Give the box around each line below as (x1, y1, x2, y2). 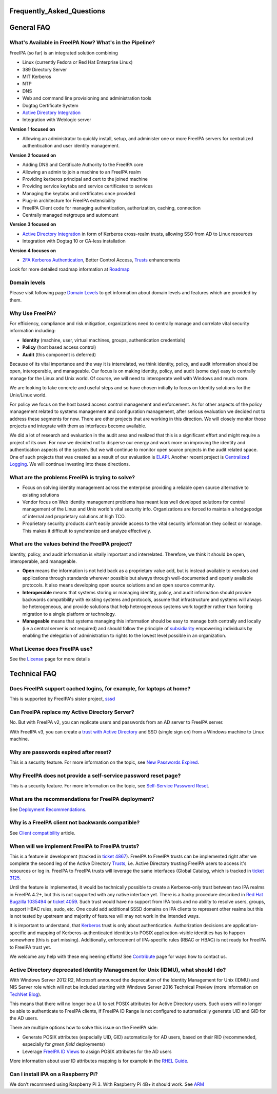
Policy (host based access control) (22, 344, 96, 350)
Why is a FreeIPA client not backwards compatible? (9, 819, 140, 826)
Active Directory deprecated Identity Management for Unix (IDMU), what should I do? (9, 966, 226, 973)
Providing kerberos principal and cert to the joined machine (22, 176, 148, 182)
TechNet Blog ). (9, 991, 42, 997)
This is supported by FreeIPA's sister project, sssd (9, 696, 115, 702)
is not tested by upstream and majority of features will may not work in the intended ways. (9, 913, 200, 919)
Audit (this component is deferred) (22, 351, 96, 357)
